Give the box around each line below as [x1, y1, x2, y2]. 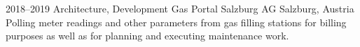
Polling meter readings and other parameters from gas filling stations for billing [6, 15, 347, 29]
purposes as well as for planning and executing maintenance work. [6, 28, 289, 43]
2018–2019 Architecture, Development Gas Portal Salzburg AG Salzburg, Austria [6, 1, 354, 15]
